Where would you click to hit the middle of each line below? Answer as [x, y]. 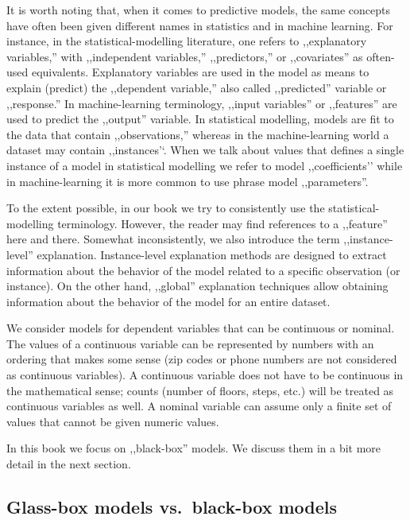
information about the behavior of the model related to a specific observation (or [203, 270]
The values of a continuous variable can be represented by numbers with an [190, 343]
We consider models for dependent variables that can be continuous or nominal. [201, 328]
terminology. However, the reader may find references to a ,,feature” [222, 223]
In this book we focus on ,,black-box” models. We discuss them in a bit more [194, 448]
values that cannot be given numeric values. [113, 421]
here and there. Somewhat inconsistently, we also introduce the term [173, 239]
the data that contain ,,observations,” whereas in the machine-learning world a [198, 134]
